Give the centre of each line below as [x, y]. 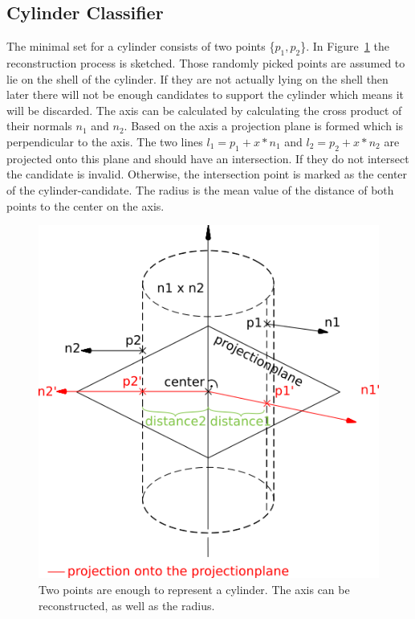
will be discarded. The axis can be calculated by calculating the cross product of [204, 110]
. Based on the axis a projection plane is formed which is [264, 126]
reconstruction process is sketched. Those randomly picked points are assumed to [206, 63]
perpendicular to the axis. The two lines [105, 141]
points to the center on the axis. [85, 205]
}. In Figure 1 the [345, 46]
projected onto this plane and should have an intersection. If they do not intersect [208, 158]
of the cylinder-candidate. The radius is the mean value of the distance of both [200, 189]
